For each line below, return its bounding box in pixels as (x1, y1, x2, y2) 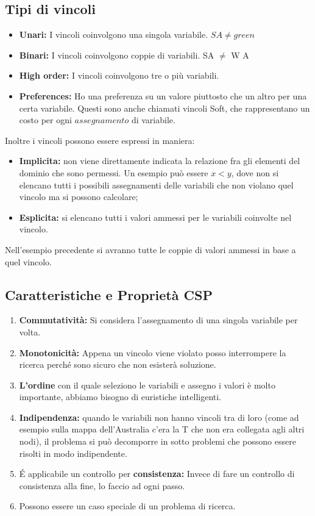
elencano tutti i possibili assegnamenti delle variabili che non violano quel (19, 178, 294, 191)
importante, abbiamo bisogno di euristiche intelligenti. (19, 390, 222, 403)
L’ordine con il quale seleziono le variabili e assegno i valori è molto (19, 378, 275, 391)
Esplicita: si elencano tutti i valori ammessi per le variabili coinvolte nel (19, 210, 292, 223)
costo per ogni (19, 113, 72, 126)
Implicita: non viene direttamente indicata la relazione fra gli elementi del (19, 154, 300, 167)
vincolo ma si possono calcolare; (19, 190, 138, 203)
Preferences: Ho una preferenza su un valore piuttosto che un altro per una (19, 89, 307, 102)
